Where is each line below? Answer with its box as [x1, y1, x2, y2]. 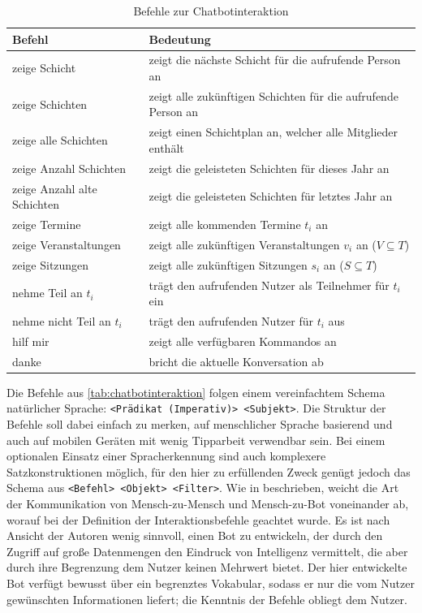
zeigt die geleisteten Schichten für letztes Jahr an [149, 188, 393, 205]
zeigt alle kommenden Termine [149, 216, 301, 233]
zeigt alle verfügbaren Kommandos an [149, 332, 337, 349]
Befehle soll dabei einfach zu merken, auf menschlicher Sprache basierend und [6, 416, 393, 433]
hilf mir [12, 332, 50, 349]
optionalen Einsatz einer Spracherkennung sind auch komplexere [6, 447, 326, 464]
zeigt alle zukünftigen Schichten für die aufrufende [149, 87, 398, 104]
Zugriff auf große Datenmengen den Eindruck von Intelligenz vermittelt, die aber [6, 542, 408, 559]
